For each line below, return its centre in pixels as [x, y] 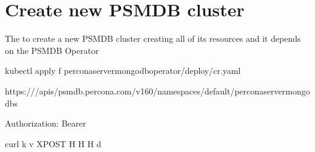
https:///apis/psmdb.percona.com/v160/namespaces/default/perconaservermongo [157, 91]
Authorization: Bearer [46, 123]
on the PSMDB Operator [52, 50]
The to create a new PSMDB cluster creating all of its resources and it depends [153, 38]
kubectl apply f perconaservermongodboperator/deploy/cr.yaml [123, 71]
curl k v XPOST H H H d [53, 143]
